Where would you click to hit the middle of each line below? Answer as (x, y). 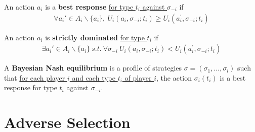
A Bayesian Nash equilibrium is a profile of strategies (93, 68)
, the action (174, 77)
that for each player (35, 77)
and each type (94, 77)
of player (138, 77)
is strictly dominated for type (95, 37)
